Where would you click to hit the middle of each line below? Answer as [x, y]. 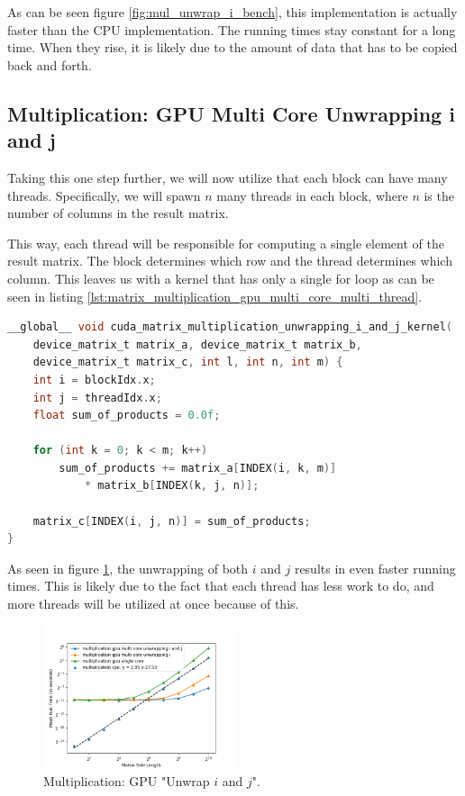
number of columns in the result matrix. [118, 213]
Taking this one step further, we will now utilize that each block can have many [228, 177]
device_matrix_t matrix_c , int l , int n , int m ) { [188, 362]
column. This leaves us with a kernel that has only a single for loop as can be [221, 278]
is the [439, 195]
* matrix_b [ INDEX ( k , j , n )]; [172, 486]
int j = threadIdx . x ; [97, 398]
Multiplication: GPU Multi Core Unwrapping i [231, 113]
